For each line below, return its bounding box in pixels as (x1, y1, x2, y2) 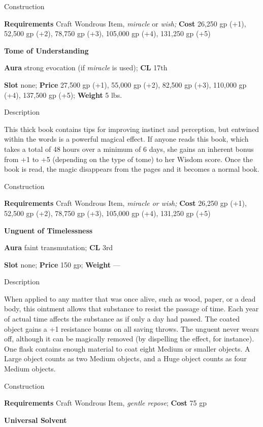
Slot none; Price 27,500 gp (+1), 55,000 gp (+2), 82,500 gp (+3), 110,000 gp (4, 79, 247, 90)
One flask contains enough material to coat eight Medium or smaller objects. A (4, 343, 250, 354)
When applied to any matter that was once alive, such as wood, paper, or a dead (4, 293, 256, 304)
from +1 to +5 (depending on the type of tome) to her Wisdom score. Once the (4, 153, 253, 164)
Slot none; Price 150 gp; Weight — (4, 259, 120, 270)
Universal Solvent (4, 414, 67, 425)
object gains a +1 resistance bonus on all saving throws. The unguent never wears (4, 323, 259, 334)
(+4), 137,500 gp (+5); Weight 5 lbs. (4, 89, 122, 100)
